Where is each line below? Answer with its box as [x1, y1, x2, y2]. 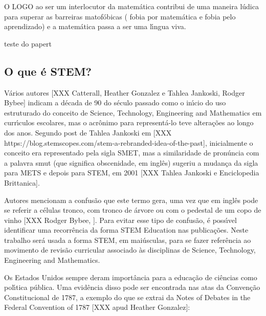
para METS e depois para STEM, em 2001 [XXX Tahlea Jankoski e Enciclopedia [4, 167, 259, 178]
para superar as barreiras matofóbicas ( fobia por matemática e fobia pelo [4, 11, 236, 21]
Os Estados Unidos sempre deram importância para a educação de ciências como [4, 272, 257, 282]
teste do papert [4, 38, 52, 49]
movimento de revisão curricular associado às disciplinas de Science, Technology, [4, 244, 256, 255]
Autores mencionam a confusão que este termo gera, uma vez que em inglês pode [4, 194, 258, 205]
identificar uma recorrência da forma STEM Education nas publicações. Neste [4, 224, 249, 235]
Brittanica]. [4, 177, 40, 188]
